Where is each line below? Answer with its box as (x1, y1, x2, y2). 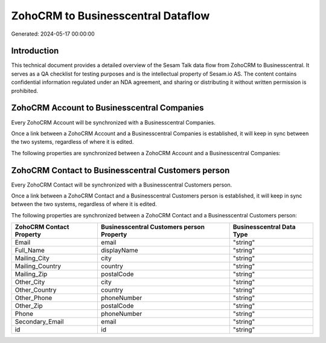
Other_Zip (14, 302, 43, 310)
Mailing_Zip (14, 270, 48, 278)
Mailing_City (14, 254, 50, 263)
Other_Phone (14, 293, 53, 302)
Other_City (14, 278, 45, 286)
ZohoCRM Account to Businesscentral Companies (11, 103, 205, 113)
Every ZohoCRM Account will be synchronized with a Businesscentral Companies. (11, 118, 216, 126)
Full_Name (14, 246, 45, 255)
